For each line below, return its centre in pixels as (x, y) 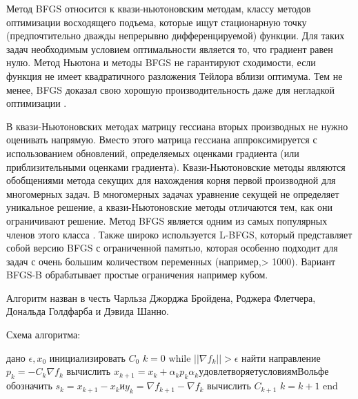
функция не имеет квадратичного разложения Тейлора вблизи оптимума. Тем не (175, 75)
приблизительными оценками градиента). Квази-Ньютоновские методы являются (176, 166)
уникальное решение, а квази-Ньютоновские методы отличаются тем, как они (169, 207)
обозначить (29, 386)
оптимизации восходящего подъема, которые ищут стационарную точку (157, 22)
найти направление (281, 357)
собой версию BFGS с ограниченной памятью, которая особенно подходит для (172, 248)
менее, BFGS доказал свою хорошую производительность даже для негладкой (171, 89)
